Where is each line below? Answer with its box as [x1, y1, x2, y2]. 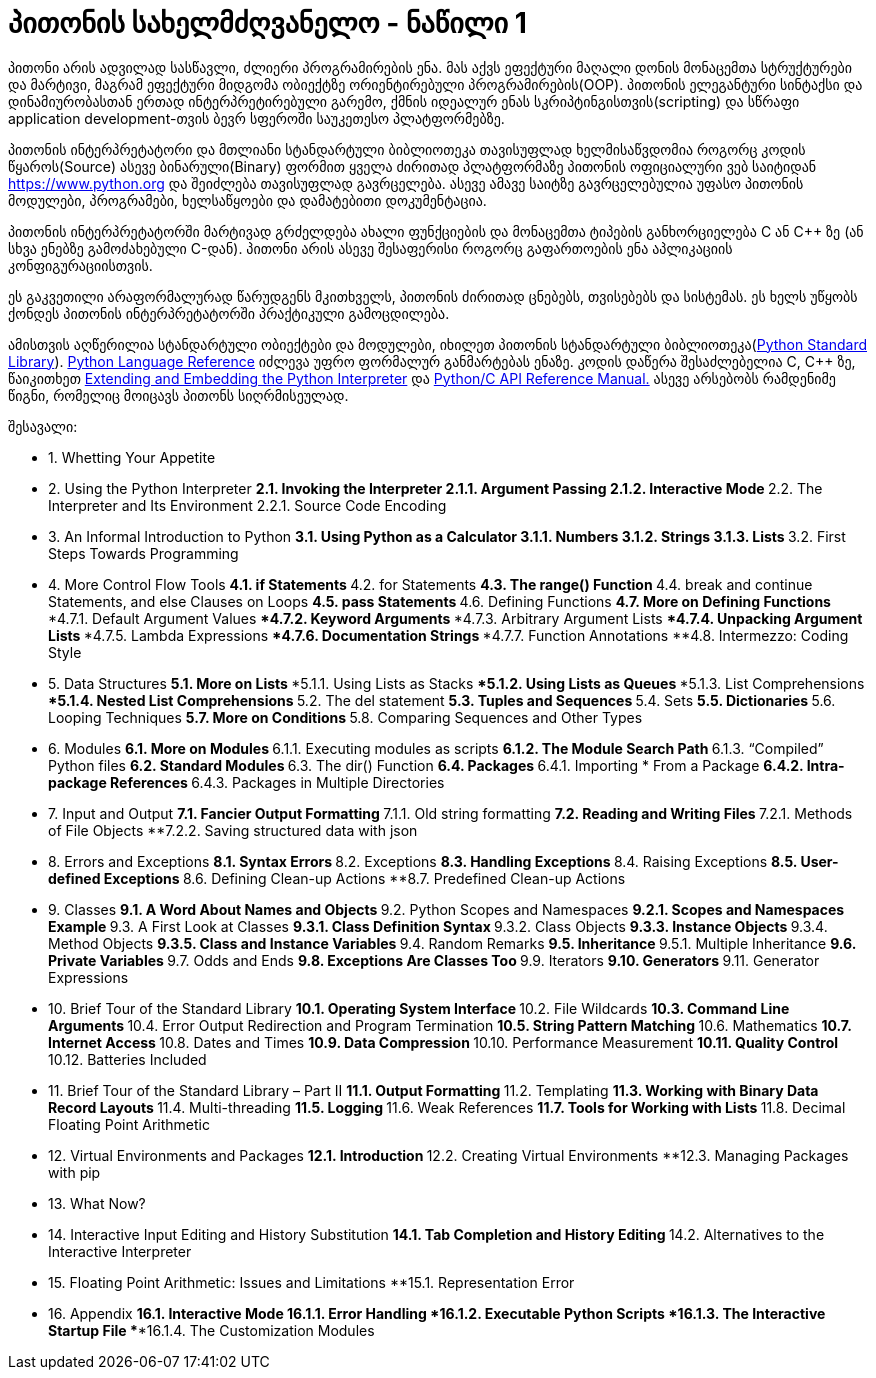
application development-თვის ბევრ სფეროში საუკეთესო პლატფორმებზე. [8, 109, 505, 127]
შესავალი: [8, 417, 78, 435]
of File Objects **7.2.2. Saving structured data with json [48, 821, 418, 839]
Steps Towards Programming [48, 544, 239, 562]
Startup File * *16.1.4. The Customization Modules [48, 1321, 375, 1339]
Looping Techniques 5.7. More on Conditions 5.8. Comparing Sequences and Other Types [48, 708, 643, 726]
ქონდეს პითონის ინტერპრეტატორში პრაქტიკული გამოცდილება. [8, 304, 450, 322]
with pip [48, 1163, 101, 1181]
